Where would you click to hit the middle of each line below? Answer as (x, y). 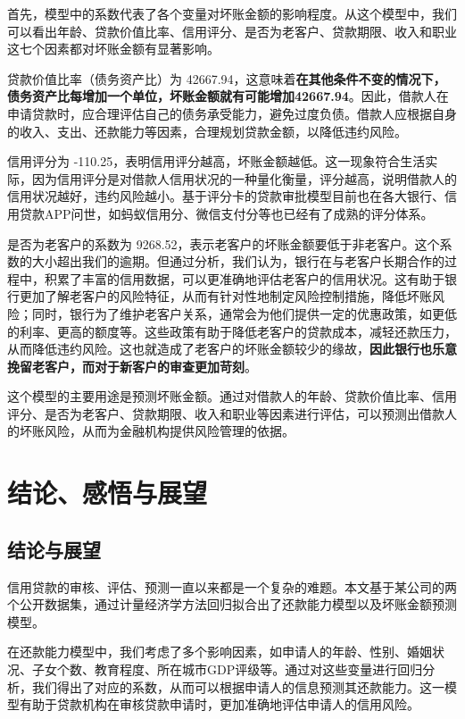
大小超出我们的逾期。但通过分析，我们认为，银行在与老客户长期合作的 (238, 261)
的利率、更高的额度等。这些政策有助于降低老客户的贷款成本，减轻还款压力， (232, 331)
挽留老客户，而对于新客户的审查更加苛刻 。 (132, 366)
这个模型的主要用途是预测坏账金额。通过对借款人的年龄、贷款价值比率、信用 (232, 396)
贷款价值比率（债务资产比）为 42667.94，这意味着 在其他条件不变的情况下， (227, 78)
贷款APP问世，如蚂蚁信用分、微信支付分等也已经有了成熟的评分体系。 (226, 213)
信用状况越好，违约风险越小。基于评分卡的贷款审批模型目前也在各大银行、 (226, 196)
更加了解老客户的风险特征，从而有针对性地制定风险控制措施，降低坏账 (225, 296)
